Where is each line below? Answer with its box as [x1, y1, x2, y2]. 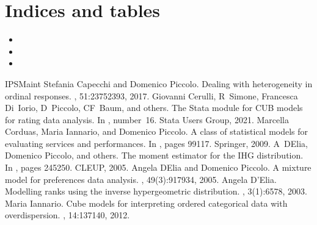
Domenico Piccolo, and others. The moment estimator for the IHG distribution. [5, 149, 304, 162]
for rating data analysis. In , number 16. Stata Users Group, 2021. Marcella [5, 113, 290, 126]
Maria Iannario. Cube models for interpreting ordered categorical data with [5, 196, 288, 209]
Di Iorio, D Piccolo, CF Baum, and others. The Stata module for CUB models [5, 101, 303, 114]
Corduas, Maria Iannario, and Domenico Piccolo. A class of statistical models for [5, 125, 308, 138]
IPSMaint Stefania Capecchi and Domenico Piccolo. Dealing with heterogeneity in [5, 77, 313, 90]
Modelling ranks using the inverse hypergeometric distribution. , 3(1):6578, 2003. [5, 185, 307, 198]
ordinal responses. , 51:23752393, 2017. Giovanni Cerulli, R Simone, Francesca [5, 89, 298, 102]
